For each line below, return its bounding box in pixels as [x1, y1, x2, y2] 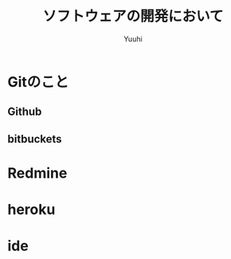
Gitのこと [7, 73, 69, 91]
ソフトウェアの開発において [42, 7, 224, 26]
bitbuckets [7, 132, 62, 146]
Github [7, 105, 42, 119]
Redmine [7, 164, 68, 182]
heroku [7, 201, 56, 219]
